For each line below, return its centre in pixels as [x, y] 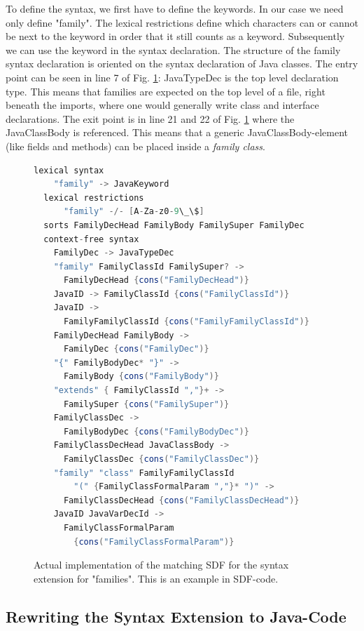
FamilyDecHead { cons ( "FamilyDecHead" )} [156, 280]
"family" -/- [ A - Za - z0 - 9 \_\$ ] [134, 212]
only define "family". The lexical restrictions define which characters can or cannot [182, 22]
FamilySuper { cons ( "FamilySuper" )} [146, 404]
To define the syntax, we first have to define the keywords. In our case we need [175, 8]
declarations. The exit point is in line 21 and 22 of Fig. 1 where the [150, 118]
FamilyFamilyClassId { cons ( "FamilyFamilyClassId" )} [186, 322]
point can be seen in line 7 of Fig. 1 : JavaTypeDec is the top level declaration [172, 77]
